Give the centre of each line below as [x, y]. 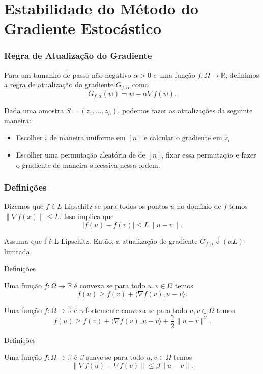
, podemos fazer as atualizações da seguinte [185, 111]
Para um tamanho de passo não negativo [68, 74]
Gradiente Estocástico [83, 28]
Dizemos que [24, 206]
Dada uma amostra [34, 111]
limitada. [18, 251]
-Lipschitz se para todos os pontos [115, 206]
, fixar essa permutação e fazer [209, 155]
